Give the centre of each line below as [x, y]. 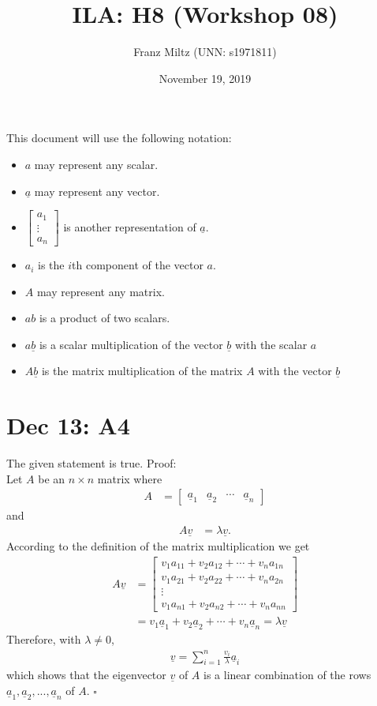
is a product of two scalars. [105, 318]
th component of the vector [138, 265]
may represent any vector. [97, 191]
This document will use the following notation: [119, 138]
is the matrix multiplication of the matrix [142, 371]
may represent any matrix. [101, 291]
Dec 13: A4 [68, 425]
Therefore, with [44, 639]
